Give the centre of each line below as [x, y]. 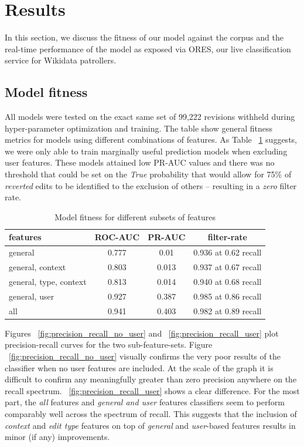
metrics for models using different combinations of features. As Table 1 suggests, [151, 140]
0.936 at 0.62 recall [228, 252]
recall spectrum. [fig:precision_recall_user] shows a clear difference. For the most [152, 390]
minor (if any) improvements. [57, 437]
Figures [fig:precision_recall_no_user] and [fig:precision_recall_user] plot [142, 333]
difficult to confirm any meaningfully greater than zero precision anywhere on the [151, 379]
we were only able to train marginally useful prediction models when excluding [146, 151]
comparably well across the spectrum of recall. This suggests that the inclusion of [151, 413]
